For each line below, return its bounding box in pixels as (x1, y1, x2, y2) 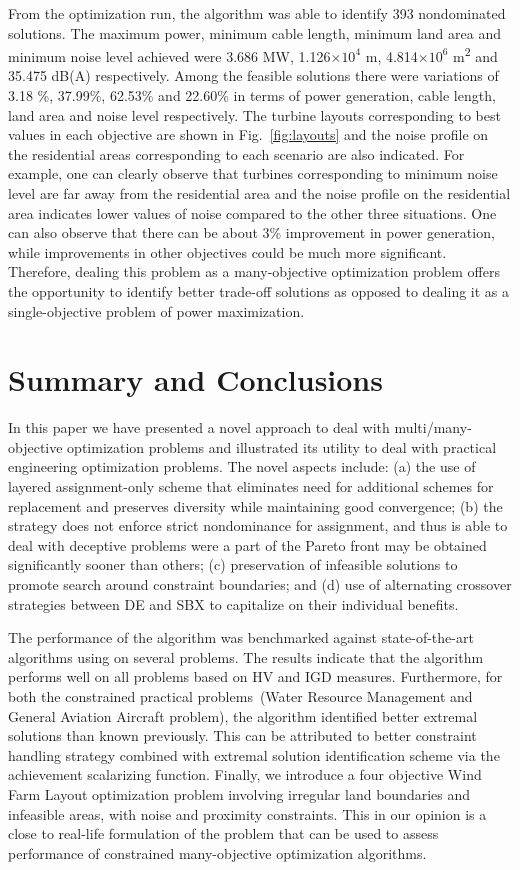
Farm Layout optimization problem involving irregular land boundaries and (8, 783, 471, 804)
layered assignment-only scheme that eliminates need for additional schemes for (8, 476, 494, 497)
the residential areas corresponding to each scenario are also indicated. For (8, 143, 465, 164)
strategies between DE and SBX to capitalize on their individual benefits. (8, 593, 459, 614)
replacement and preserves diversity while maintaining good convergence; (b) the (8, 495, 503, 516)
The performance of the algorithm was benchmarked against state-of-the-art (8, 627, 474, 648)
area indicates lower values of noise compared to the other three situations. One (8, 202, 497, 223)
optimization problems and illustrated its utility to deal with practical (67, 436, 497, 457)
